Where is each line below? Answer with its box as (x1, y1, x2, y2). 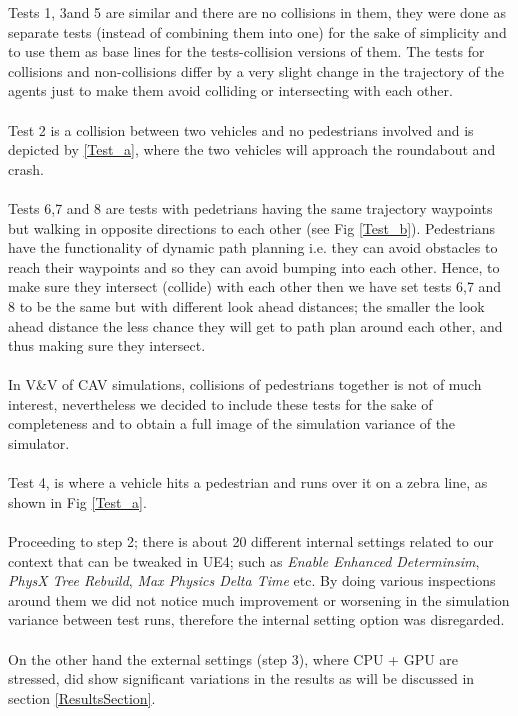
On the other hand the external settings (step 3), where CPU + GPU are (8, 648, 459, 669)
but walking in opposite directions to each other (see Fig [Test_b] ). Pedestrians (8, 217, 496, 238)
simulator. (8, 433, 70, 454)
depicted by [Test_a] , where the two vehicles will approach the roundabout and (8, 139, 496, 160)
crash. (8, 158, 44, 179)
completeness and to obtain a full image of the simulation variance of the (8, 413, 456, 434)
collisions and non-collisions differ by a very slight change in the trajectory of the (8, 60, 504, 81)
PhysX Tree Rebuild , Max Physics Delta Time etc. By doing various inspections (8, 570, 496, 591)
